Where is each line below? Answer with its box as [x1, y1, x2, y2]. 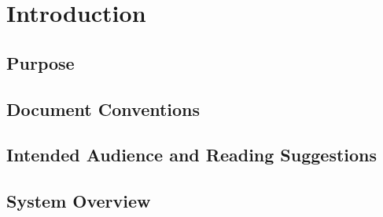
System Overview [6, 189, 151, 213]
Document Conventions [6, 96, 201, 121]
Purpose [6, 50, 75, 74]
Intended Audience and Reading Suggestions [6, 143, 377, 167]
